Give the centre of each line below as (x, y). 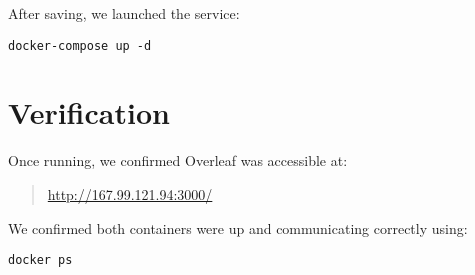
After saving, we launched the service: (124, 13)
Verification (89, 112)
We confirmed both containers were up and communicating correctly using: (238, 227)
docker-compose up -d (80, 45)
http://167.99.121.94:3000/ (130, 193)
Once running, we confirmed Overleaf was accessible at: (178, 160)
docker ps (40, 260)
